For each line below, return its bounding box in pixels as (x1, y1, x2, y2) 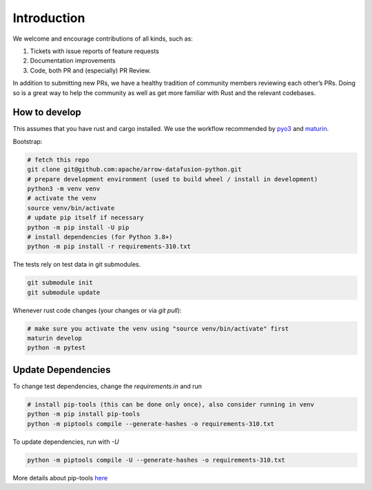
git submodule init (27, 279, 93, 287)
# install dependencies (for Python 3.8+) (27, 233, 173, 241)
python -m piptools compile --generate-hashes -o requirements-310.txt (27, 420, 275, 427)
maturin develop (27, 334, 83, 343)
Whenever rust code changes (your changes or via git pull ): (12, 306, 182, 314)
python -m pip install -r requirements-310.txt (27, 243, 191, 251)
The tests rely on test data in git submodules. (12, 261, 141, 269)
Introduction (12, 10, 85, 25)
